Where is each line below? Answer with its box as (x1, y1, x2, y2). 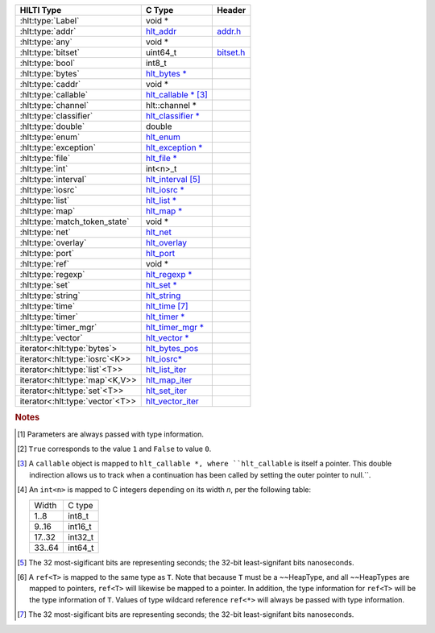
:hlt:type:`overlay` (19, 238, 87, 248)
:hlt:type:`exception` (19, 142, 97, 153)
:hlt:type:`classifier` (19, 110, 93, 121)
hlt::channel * (145, 100, 197, 110)
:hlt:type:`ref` (19, 259, 70, 269)
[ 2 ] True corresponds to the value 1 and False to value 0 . (17, 444, 212, 454)
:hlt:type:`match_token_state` (19, 216, 130, 227)
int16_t (67, 520, 92, 532)
